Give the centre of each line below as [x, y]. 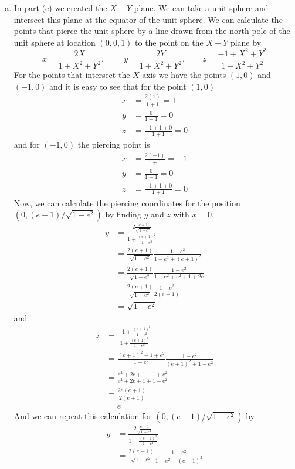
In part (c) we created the [60, 8]
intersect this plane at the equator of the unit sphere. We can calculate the [148, 19]
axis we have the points [184, 75]
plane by [246, 42]
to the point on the [169, 42]
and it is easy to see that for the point [118, 86]
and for [27, 145]
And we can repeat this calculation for [83, 415]
